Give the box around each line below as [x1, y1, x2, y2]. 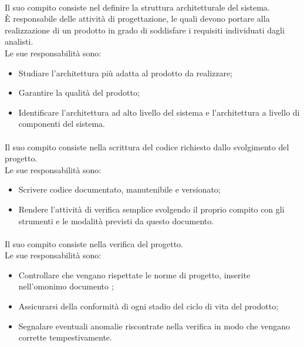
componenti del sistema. [18, 117, 105, 130]
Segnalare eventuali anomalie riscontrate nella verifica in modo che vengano [18, 319, 291, 332]
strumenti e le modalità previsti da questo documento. [18, 214, 214, 227]
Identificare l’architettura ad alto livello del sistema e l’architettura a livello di [18, 106, 300, 118]
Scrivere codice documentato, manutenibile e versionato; [18, 183, 221, 196]
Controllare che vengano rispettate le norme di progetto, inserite [18, 268, 251, 281]
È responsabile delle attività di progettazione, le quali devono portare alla [5, 12, 270, 25]
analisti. [5, 35, 33, 48]
